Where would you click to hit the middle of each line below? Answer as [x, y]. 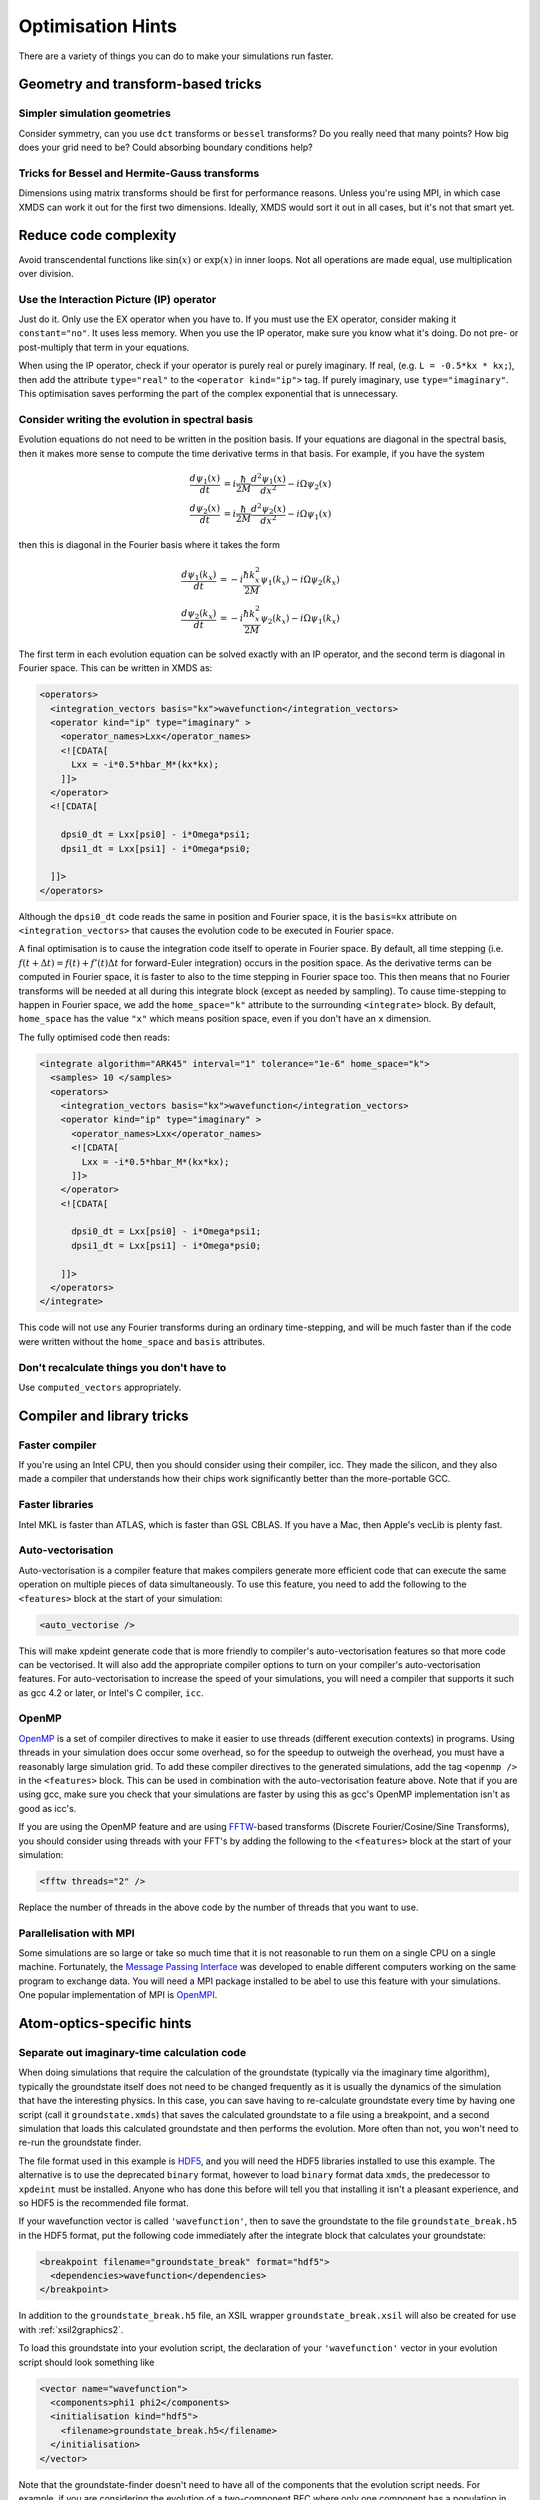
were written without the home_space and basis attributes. [141, 1341]
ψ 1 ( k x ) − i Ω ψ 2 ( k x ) [300, 580]
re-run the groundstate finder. [80, 2142]
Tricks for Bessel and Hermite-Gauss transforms [139, 173]
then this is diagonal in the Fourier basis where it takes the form [149, 544]
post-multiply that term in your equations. [104, 347]
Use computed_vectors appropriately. [100, 1387]
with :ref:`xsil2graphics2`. [71, 2329]
